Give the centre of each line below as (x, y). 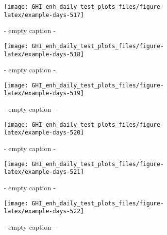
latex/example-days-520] (44, 133)
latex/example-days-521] (44, 172)
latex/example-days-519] (44, 93)
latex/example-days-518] (44, 54)
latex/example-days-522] (44, 211)
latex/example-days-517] (44, 15)
